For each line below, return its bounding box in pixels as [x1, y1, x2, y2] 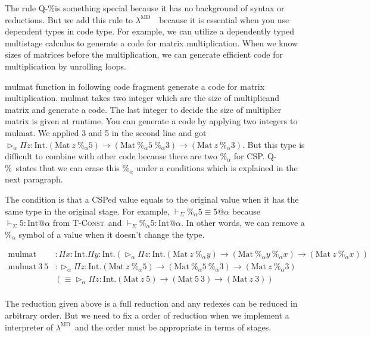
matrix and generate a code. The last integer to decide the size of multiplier [5, 103, 282, 115]
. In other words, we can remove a [181, 216, 305, 229]
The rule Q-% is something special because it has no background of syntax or [5, 2, 285, 14]
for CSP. [233, 150, 265, 162]
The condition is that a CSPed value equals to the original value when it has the [5, 193, 299, 205]
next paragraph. [5, 173, 63, 185]
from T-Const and [52, 216, 122, 229]
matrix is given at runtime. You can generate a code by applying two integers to [5, 115, 298, 127]
